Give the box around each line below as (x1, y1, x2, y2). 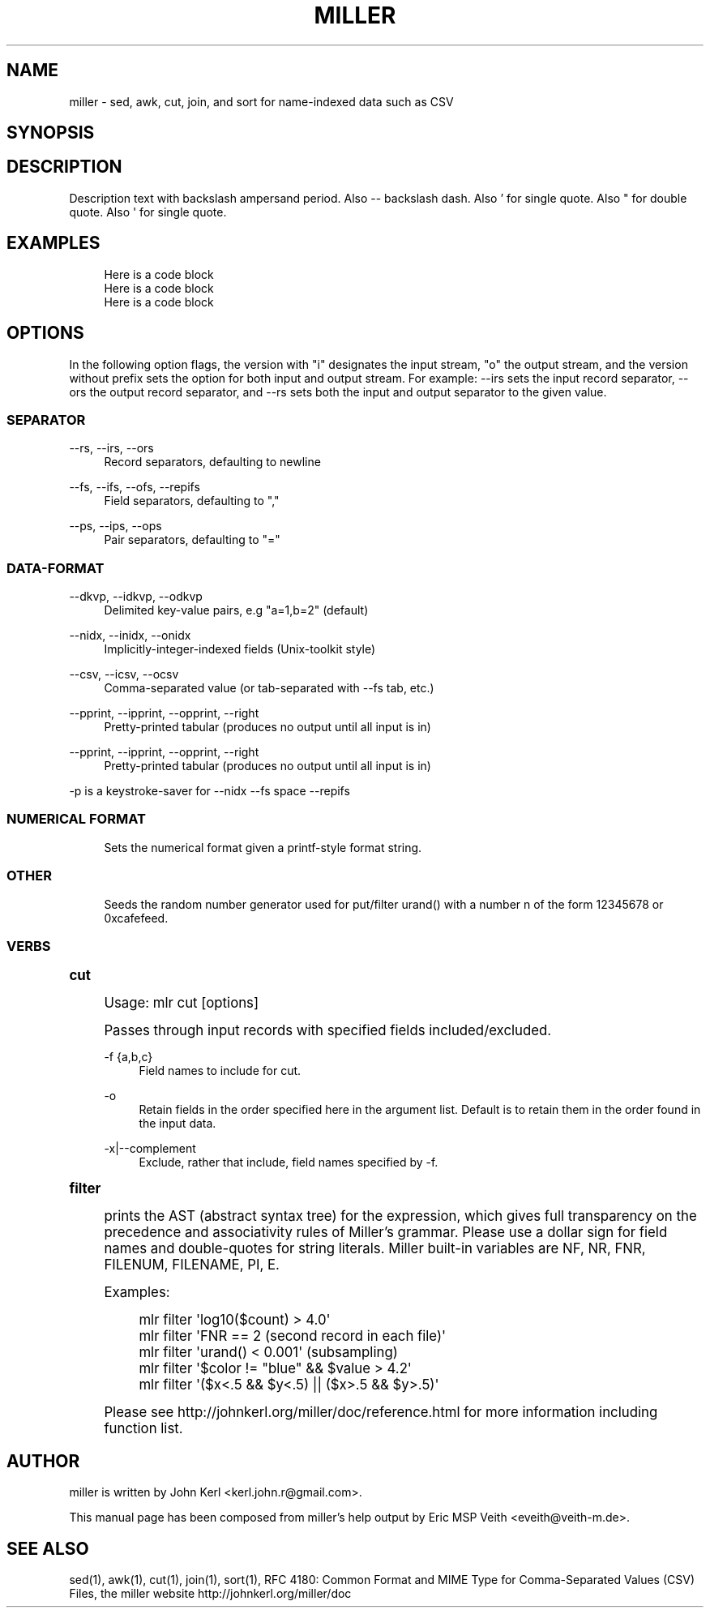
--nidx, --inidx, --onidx (69, 628, 191, 643)
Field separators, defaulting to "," (104, 494, 280, 508)
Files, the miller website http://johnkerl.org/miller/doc (69, 1586, 352, 1600)
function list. (104, 1420, 183, 1437)
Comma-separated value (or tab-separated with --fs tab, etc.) (104, 681, 434, 696)
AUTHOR (6, 1450, 80, 1471)
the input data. (139, 1116, 216, 1131)
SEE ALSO (6, 1538, 89, 1559)
